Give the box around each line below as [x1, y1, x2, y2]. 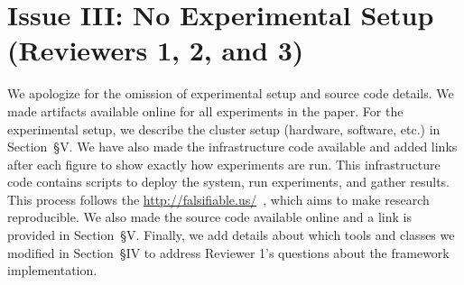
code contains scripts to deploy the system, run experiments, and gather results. [7, 172, 450, 191]
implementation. [7, 261, 97, 280]
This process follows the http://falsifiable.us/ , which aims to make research [7, 189, 430, 208]
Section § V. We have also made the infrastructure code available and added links [7, 137, 458, 156]
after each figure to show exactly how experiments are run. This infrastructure [7, 154, 441, 173]
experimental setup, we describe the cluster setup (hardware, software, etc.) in [7, 119, 441, 138]
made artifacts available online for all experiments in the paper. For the [7, 101, 404, 120]
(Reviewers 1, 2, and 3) [7, 32, 304, 69]
